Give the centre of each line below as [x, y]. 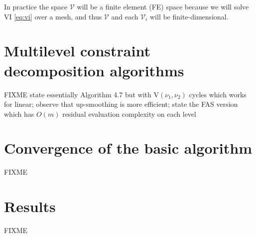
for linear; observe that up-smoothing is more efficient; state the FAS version [121, 104]
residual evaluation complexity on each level [129, 114]
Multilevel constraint [77, 51]
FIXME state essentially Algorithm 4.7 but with [78, 94]
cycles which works [218, 94]
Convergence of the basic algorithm [128, 148]
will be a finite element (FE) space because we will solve [163, 6]
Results [30, 206]
